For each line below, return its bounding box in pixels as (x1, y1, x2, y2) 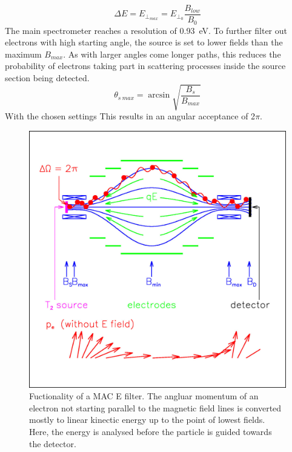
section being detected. (5, 71, 90, 84)
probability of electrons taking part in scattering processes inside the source (5, 59, 286, 72)
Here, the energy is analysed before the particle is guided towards (29, 425, 272, 437)
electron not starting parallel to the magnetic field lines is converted (29, 401, 282, 414)
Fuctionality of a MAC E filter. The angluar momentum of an (29, 390, 259, 402)
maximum (5, 47, 42, 60)
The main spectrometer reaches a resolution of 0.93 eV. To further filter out (5, 24, 287, 36)
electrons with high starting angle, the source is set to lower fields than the (5, 36, 283, 48)
